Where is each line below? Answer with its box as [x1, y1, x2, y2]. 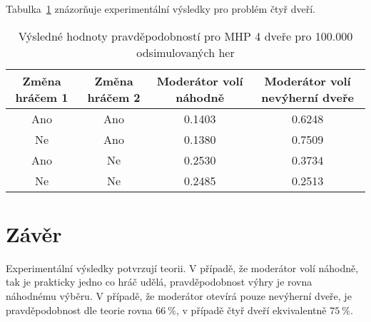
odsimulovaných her [136, 43, 235, 61]
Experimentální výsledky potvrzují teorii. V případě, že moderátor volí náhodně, [6, 260, 359, 275]
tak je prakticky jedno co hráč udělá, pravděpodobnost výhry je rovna [6, 274, 312, 289]
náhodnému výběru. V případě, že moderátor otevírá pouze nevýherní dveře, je [6, 288, 352, 303]
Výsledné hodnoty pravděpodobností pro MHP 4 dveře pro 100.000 [18, 27, 353, 44]
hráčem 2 [87, 88, 141, 105]
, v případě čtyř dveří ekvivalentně [176, 302, 327, 317]
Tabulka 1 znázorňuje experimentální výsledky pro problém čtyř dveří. [6, 1, 315, 16]
